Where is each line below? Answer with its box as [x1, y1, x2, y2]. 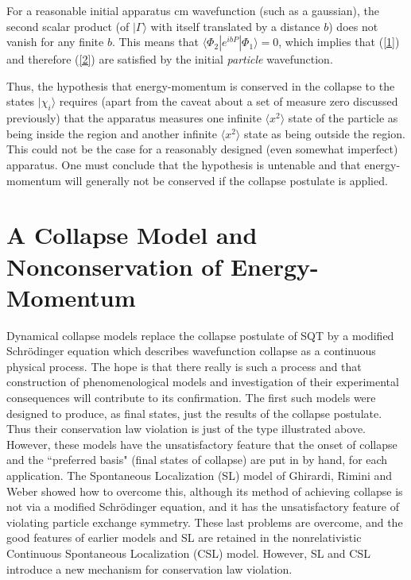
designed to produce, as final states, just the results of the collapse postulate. [6, 404, 382, 421]
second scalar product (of [6, 17, 130, 34]
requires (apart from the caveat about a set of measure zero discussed [59, 93, 398, 110]
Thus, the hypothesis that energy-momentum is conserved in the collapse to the [6, 77, 395, 94]
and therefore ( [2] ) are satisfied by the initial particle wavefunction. [6, 51, 333, 68]
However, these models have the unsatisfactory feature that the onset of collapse [6, 435, 397, 452]
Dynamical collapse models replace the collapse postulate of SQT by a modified [6, 327, 394, 343]
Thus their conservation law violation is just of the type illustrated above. [6, 420, 366, 437]
